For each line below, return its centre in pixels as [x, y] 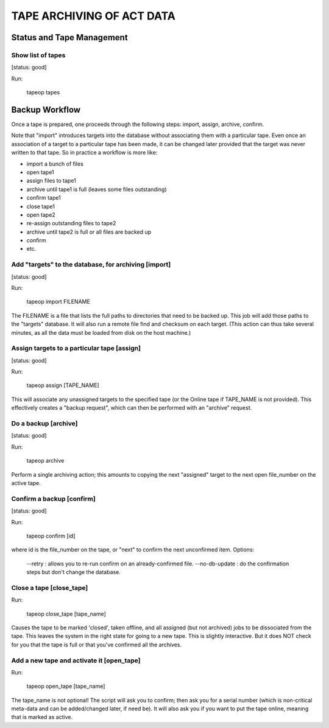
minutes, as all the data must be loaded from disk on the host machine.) [101, 332]
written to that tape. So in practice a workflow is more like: [84, 153]
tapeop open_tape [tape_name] [66, 686]
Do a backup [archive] [44, 424]
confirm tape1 [44, 198]
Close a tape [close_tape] [50, 587]
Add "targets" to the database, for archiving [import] [91, 265]
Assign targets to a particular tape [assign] [76, 348]
